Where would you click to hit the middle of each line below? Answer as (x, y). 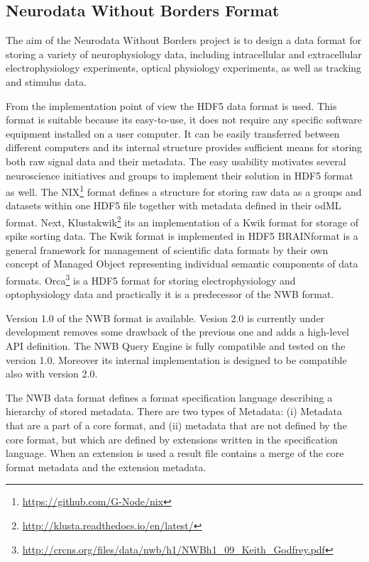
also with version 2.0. (52, 374)
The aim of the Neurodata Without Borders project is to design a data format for (184, 40)
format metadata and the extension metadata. (106, 467)
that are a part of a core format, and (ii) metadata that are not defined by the (176, 425)
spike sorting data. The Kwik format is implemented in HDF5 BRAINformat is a (182, 236)
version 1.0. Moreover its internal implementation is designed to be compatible (176, 359)
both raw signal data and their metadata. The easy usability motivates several (176, 161)
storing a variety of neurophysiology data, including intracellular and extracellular (184, 54)
